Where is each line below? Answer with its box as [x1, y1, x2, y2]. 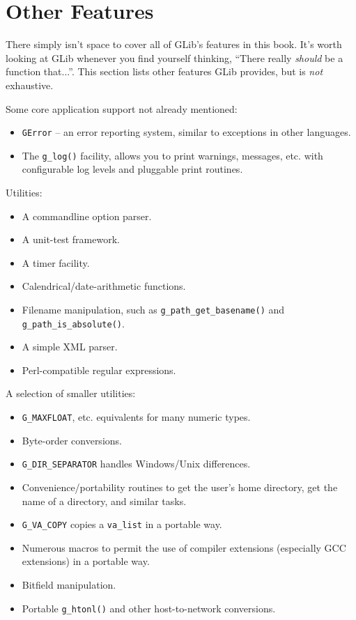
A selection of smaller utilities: [6, 386, 136, 401]
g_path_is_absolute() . [22, 316, 125, 330]
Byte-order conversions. [22, 433, 122, 447]
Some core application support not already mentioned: [6, 101, 238, 116]
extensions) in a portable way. [22, 554, 150, 568]
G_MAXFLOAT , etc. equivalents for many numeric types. [22, 410, 251, 424]
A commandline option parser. [22, 208, 152, 223]
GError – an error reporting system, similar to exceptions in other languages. [22, 125, 351, 139]
